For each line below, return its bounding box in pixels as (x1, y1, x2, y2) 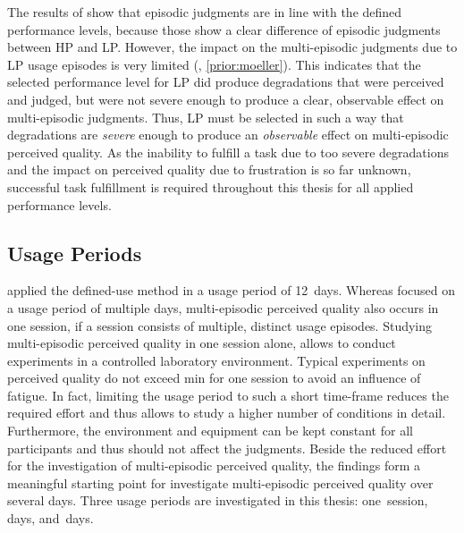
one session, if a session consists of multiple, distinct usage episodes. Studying (7, 316, 433, 334)
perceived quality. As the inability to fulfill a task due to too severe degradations (7, 142, 449, 161)
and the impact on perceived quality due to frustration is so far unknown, (7, 160, 411, 179)
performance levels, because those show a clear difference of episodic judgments (7, 20, 441, 38)
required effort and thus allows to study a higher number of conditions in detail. (7, 403, 446, 422)
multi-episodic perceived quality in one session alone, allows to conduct (7, 334, 396, 352)
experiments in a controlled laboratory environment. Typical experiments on (7, 351, 426, 369)
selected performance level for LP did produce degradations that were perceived (7, 72, 444, 91)
